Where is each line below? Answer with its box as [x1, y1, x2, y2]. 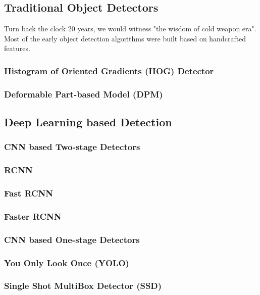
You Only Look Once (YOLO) [4, 256, 129, 269]
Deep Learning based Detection [4, 114, 172, 130]
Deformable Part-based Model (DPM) [4, 87, 163, 100]
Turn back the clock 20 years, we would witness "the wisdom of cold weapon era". [4, 23, 256, 34]
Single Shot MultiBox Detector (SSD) [4, 279, 162, 292]
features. [4, 43, 30, 54]
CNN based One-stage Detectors [4, 233, 140, 245]
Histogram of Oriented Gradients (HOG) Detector [4, 64, 214, 77]
